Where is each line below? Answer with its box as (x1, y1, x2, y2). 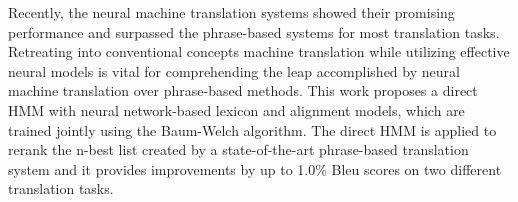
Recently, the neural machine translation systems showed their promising (8, 2, 455, 22)
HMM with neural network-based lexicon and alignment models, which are (8, 99, 465, 120)
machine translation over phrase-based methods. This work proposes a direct (8, 80, 478, 101)
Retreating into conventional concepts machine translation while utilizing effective (8, 41, 510, 62)
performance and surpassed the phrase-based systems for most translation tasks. (8, 21, 500, 42)
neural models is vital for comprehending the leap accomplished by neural (8, 60, 460, 81)
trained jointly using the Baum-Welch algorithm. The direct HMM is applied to (8, 119, 497, 140)
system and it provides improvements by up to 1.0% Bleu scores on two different (8, 158, 502, 179)
